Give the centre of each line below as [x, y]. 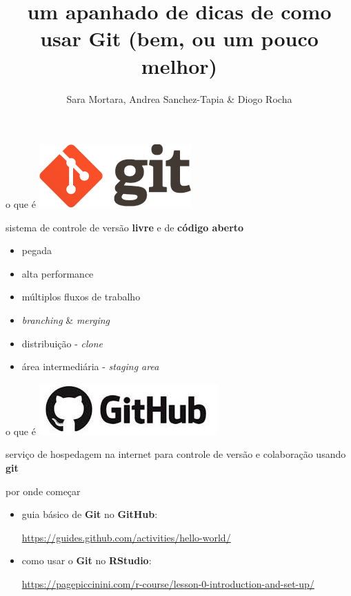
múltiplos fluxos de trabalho [81, 297]
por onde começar [43, 491]
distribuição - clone [62, 343]
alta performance [58, 273]
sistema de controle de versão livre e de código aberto [125, 227]
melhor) [179, 65]
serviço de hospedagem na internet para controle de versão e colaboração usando [176, 454]
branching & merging [66, 320]
